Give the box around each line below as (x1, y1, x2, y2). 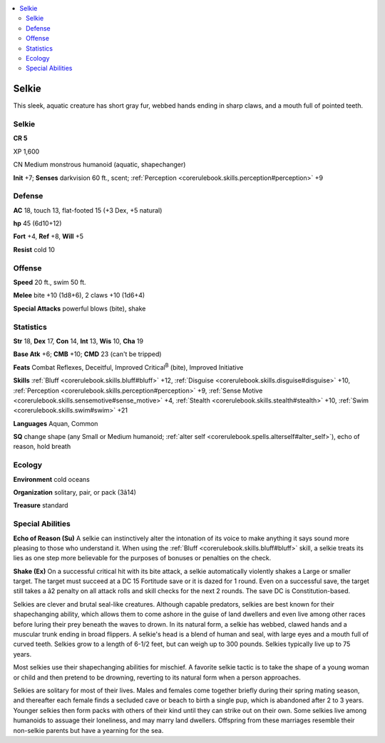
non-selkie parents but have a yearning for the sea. (13, 726, 164, 734)
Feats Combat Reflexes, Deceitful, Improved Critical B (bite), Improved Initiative (13, 362, 244, 371)
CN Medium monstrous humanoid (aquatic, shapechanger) (13, 161, 186, 169)
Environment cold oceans (13, 475, 91, 483)
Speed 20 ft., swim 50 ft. (13, 278, 86, 287)
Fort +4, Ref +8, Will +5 (13, 232, 84, 241)
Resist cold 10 (13, 245, 55, 253)
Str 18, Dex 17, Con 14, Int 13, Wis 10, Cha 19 (13, 336, 144, 345)
